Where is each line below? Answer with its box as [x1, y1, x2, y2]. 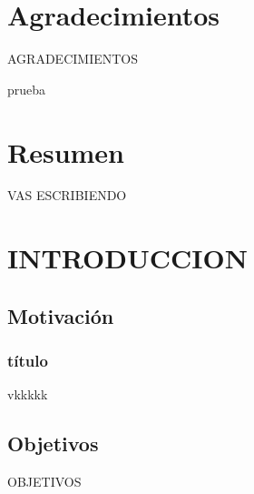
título [7, 349, 48, 372]
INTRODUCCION [7, 239, 248, 277]
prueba [7, 79, 46, 98]
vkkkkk [7, 385, 48, 404]
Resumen [7, 133, 124, 170]
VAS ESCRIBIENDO [7, 186, 127, 205]
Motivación [7, 301, 114, 329]
